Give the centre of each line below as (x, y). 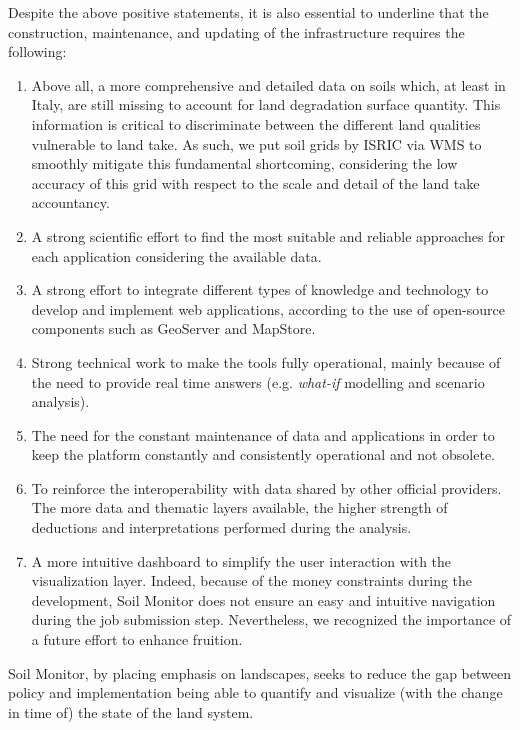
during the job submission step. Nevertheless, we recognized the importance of (271, 619)
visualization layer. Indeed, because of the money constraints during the (252, 580)
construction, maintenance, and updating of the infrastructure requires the (236, 31)
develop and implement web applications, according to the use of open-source (268, 308)
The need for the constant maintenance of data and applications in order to (263, 434)
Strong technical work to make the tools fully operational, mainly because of (266, 361)
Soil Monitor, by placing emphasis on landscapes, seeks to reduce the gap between (259, 672)
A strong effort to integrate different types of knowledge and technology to (260, 289)
